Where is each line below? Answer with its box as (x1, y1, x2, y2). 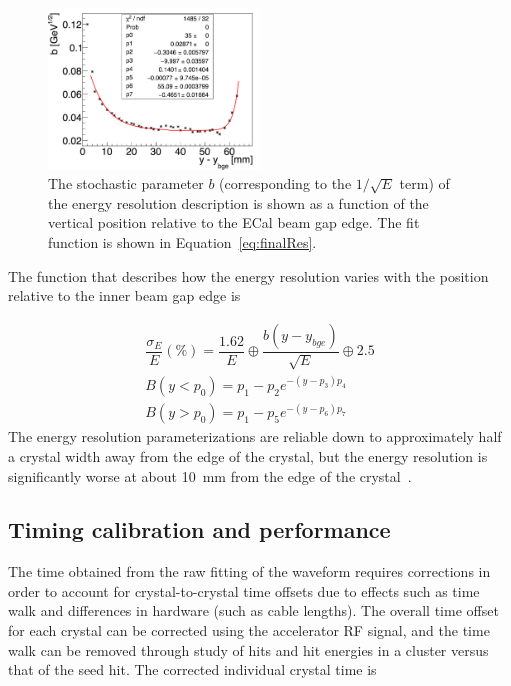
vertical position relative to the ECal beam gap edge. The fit (48, 212, 420, 233)
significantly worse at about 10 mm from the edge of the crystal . (8, 465, 412, 486)
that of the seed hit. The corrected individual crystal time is (8, 659, 377, 680)
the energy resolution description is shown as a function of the (48, 192, 429, 213)
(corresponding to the (219, 173, 352, 194)
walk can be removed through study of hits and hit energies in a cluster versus (8, 639, 489, 660)
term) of (399, 173, 450, 194)
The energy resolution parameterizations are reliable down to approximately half (8, 426, 502, 447)
